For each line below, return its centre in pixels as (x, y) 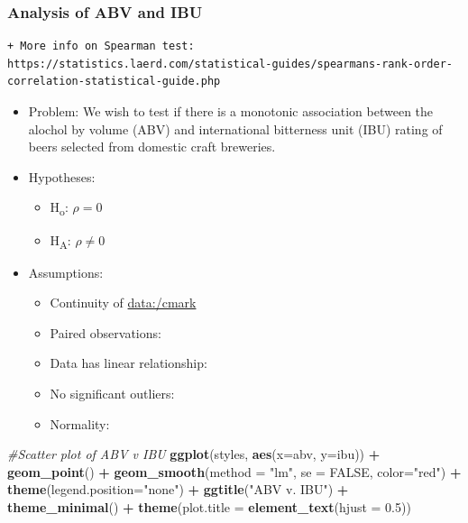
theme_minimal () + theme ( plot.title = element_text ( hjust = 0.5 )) (209, 506)
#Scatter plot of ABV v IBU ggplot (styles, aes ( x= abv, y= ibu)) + (194, 454)
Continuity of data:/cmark (123, 303)
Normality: (80, 423)
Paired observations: (106, 332)
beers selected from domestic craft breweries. (152, 147)
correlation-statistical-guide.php (114, 82)
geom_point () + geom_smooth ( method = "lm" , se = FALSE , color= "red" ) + (234, 471)
